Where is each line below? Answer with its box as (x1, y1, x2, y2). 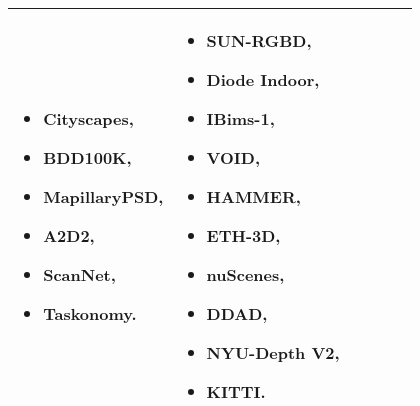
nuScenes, (206, 263, 285, 286)
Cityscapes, (43, 107, 134, 130)
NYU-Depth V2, (206, 341, 340, 364)
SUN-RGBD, (206, 29, 312, 52)
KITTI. (206, 380, 266, 403)
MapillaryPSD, (43, 185, 164, 208)
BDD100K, (43, 146, 132, 169)
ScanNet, (43, 263, 116, 286)
